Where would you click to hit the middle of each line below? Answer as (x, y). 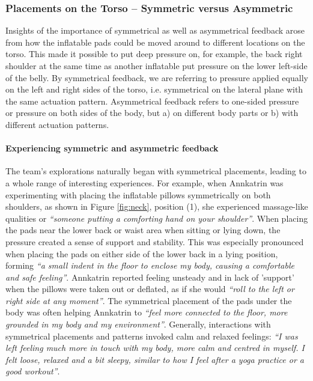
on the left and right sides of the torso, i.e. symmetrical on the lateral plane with (154, 89)
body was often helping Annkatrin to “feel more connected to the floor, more (147, 312)
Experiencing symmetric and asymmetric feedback (112, 148)
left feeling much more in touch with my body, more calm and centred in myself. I (155, 348)
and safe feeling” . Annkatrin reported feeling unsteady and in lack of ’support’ (150, 277)
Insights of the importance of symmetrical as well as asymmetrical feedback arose (155, 30)
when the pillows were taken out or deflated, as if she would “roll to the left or (150, 289)
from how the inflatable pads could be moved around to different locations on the (155, 42)
